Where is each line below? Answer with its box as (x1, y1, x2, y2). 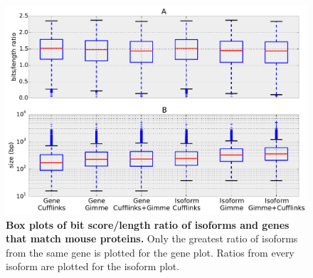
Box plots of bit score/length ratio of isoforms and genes (6, 217, 290, 232)
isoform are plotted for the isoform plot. (6, 259, 180, 274)
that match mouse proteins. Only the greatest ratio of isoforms (6, 231, 298, 246)
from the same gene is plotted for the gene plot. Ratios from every (6, 244, 295, 259)
